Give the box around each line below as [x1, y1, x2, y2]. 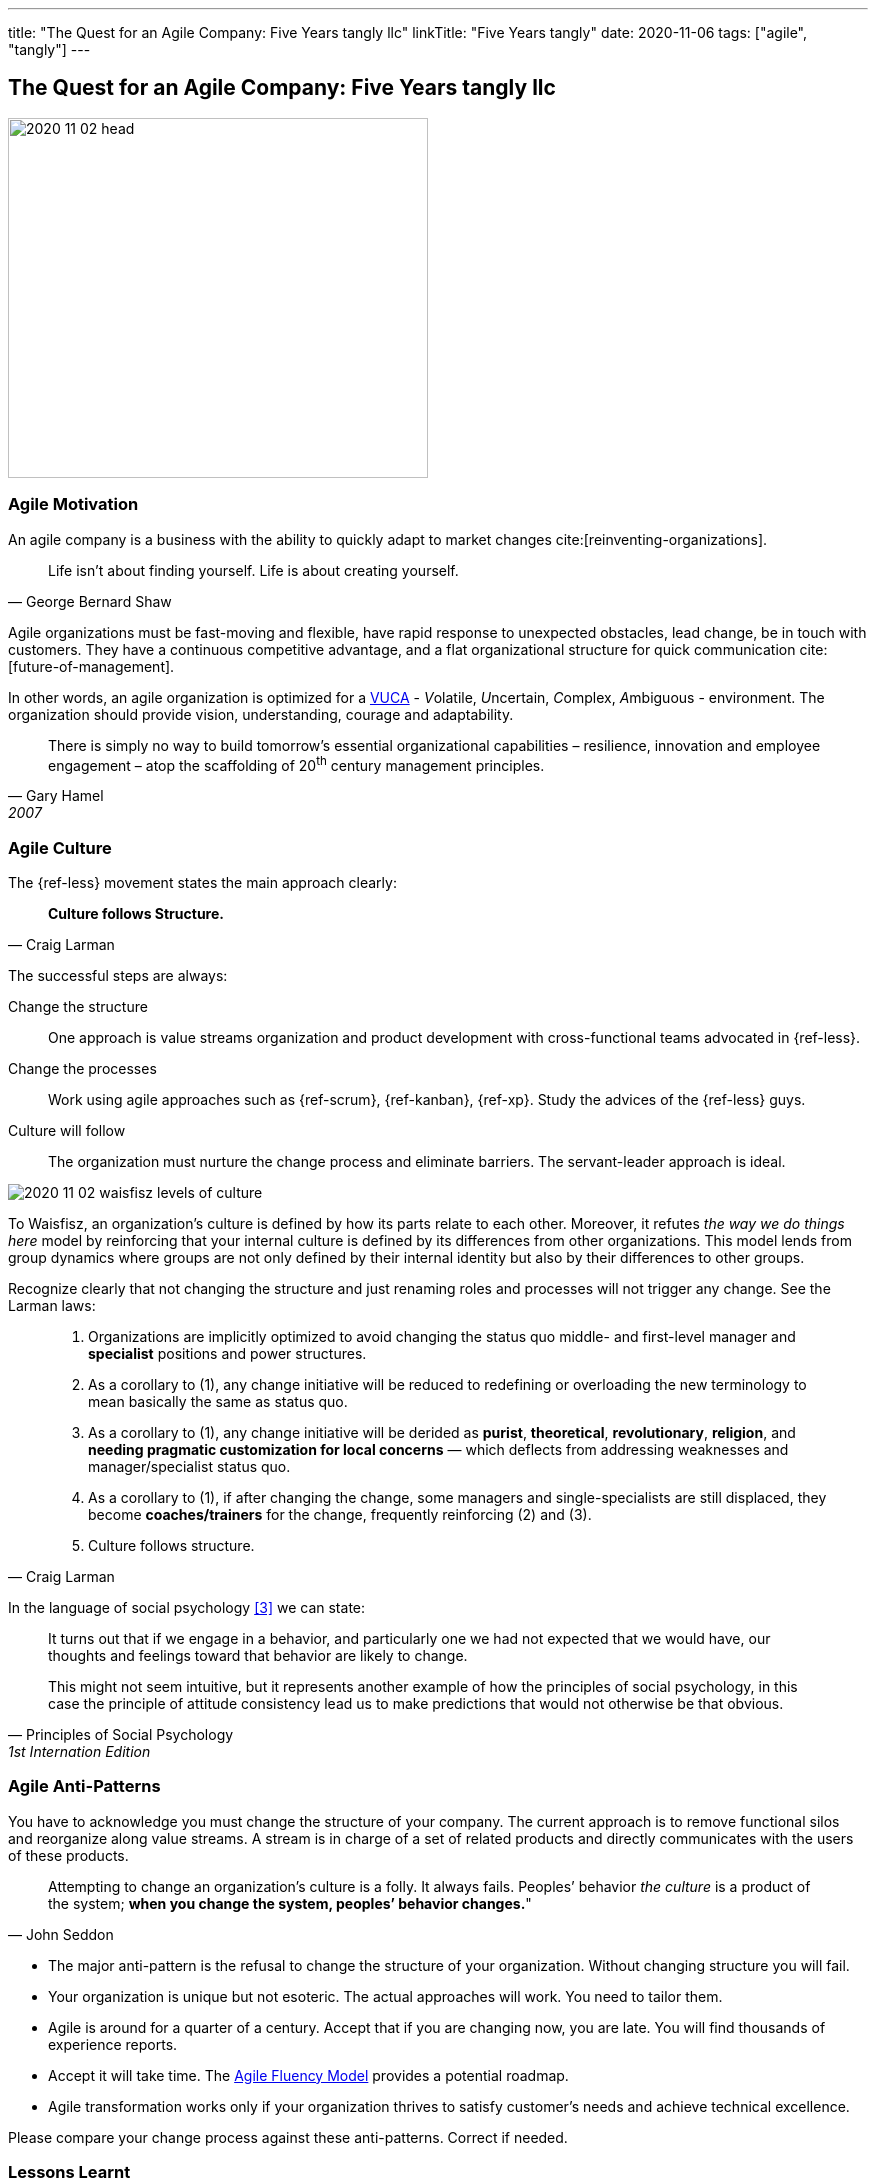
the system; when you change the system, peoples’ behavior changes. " [48, 1894, 532, 1912]
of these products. [8, 1846, 129, 1864]
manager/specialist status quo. [88, 1458, 291, 1475]
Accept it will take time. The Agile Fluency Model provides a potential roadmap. [48, 2066, 569, 2084]
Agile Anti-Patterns [8, 1776, 161, 1797]
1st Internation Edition [8, 1743, 151, 1760]
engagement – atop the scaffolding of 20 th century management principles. [48, 753, 545, 774]
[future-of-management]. [8, 657, 175, 675]
